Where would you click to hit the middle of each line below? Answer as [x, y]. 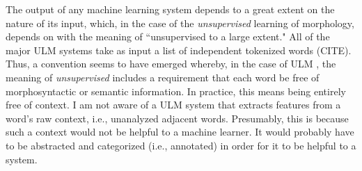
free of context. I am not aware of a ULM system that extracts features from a [173, 105]
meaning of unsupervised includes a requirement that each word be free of [163, 77]
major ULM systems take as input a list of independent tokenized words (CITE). [179, 50]
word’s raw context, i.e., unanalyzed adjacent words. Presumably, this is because [177, 118]
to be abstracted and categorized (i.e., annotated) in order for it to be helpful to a [181, 145]
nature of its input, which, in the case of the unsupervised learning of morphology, [180, 23]
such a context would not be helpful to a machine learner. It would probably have [180, 132]
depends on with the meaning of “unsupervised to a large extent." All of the [168, 36]
